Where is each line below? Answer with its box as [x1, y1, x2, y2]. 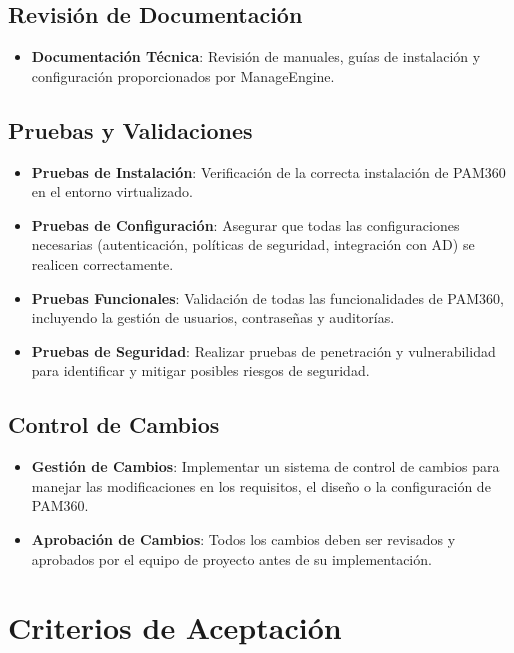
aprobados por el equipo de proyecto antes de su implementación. [31, 548, 432, 569]
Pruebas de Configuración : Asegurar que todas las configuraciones [31, 214, 460, 235]
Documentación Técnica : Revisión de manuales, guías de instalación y [31, 46, 481, 67]
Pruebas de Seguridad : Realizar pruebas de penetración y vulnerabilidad [31, 340, 496, 361]
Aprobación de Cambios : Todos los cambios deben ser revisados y [31, 528, 456, 549]
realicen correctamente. [31, 253, 174, 274]
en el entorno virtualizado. [31, 181, 193, 202]
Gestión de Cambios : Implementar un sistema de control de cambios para [31, 456, 500, 477]
